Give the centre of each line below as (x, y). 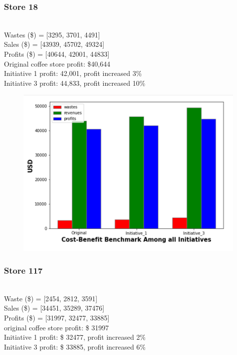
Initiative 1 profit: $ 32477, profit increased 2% (75, 337)
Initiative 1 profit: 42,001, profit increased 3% (73, 73)
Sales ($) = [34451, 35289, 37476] (54, 308)
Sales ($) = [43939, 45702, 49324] (54, 44)
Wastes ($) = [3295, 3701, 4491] (52, 34)
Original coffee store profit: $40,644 (57, 63)
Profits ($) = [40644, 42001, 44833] (57, 54)
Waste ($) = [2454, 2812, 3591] (51, 298)
